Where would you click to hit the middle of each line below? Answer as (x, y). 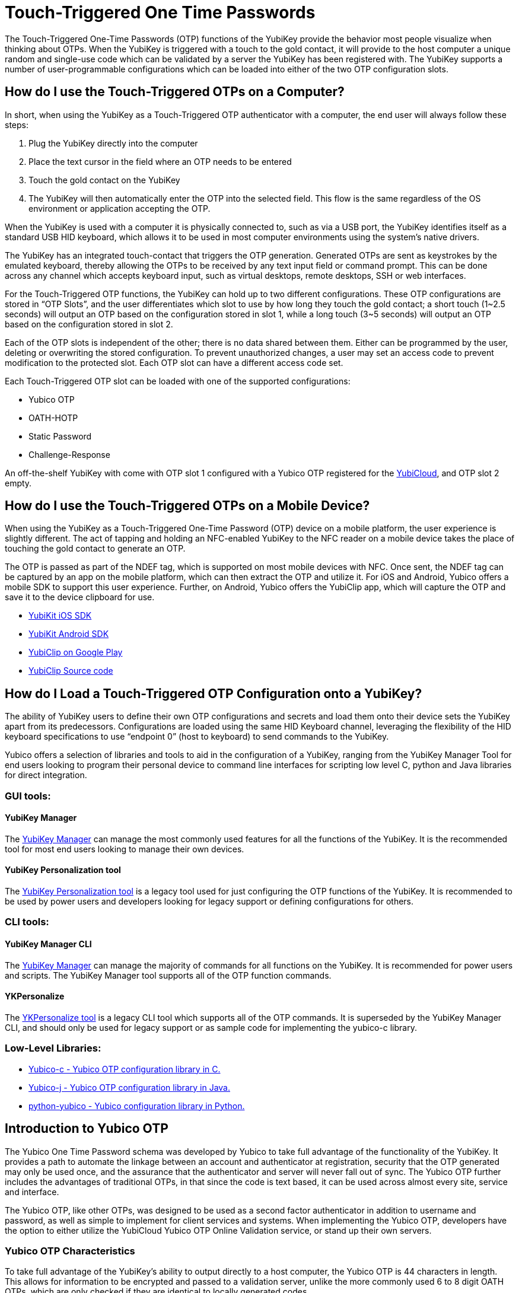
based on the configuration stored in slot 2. (89, 324)
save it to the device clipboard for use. (80, 597)
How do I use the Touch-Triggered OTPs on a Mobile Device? (187, 506)
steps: (17, 125)
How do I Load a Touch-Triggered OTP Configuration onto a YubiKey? (214, 693)
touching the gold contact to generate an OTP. (95, 549)
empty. (18, 483)
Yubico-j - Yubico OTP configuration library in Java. (129, 1087)
